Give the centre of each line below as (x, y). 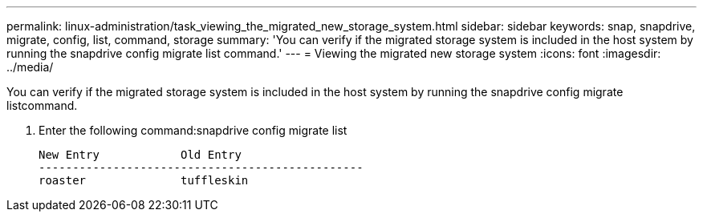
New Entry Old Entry (140, 155)
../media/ (30, 67)
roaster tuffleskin (144, 180)
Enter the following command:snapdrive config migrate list (193, 130)
